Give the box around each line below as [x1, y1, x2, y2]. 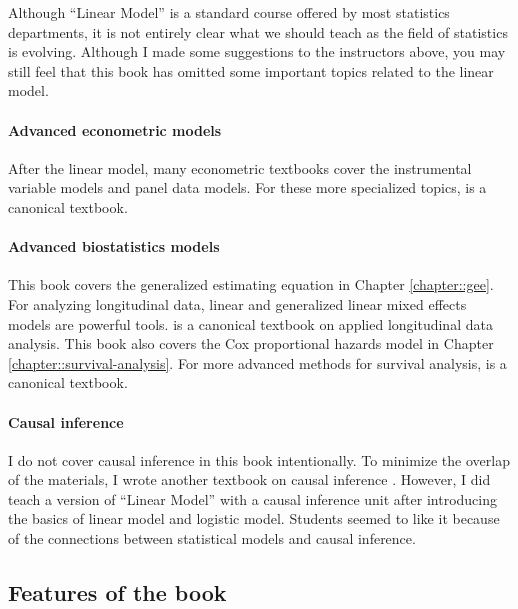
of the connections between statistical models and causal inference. [8, 528, 416, 549]
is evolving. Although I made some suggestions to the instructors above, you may [8, 41, 506, 62]
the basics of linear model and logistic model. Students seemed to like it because [8, 508, 500, 529]
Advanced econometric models [8, 119, 222, 140]
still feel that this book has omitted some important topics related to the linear [8, 60, 494, 81]
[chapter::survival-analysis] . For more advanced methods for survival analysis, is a [8, 352, 507, 373]
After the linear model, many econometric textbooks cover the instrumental [8, 157, 472, 178]
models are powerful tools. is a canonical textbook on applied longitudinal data [8, 313, 493, 334]
